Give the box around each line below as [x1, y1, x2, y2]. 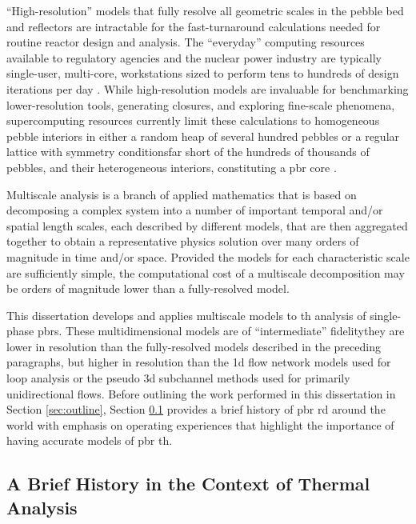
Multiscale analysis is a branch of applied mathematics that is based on [6, 186, 357, 202]
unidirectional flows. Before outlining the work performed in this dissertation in [6, 385, 396, 402]
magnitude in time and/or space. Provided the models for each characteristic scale [6, 248, 410, 265]
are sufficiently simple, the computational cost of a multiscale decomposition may [6, 264, 405, 281]
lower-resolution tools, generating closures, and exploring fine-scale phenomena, [6, 96, 395, 113]
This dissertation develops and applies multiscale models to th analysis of [6, 306, 366, 323]
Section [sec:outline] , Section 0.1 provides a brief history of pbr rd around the [6, 401, 386, 418]
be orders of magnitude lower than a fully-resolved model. [6, 280, 290, 297]
